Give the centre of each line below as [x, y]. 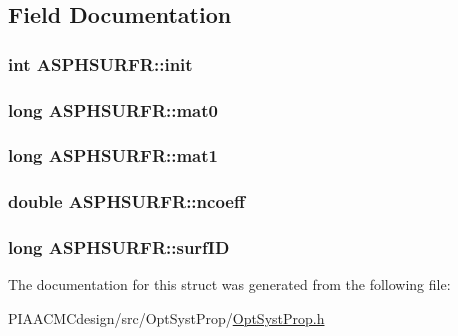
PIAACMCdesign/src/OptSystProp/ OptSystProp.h [166, 317]
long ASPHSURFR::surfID [119, 247]
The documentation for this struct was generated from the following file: [229, 284]
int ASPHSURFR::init [100, 63]
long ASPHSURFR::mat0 [113, 109]
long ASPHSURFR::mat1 [113, 155]
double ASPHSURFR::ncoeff [126, 201]
